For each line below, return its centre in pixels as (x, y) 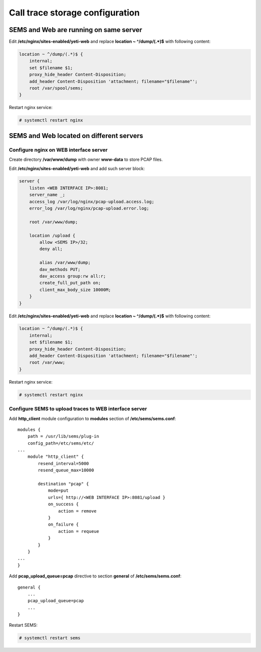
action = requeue (79, 531)
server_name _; (47, 195)
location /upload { (52, 235)
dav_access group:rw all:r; (73, 276)
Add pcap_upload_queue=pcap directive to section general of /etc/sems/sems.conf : (95, 576)
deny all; (51, 249)
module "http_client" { (56, 457)
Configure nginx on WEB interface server (58, 150)
